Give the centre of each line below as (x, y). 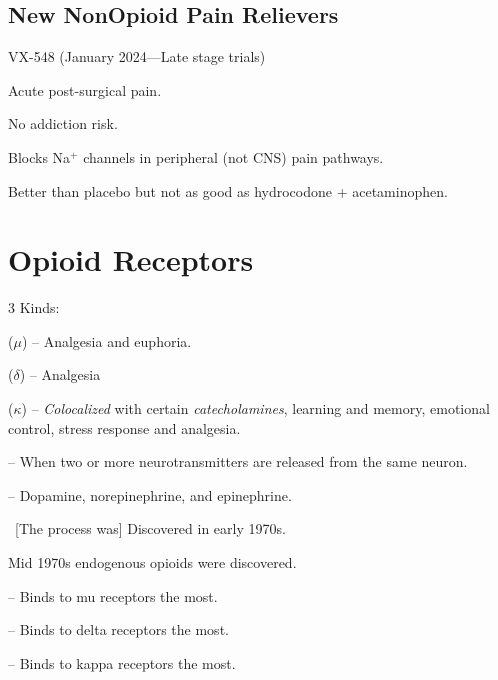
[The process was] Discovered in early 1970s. (150, 528)
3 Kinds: (34, 307)
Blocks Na (39, 156)
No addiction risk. (63, 123)
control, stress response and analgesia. (124, 427)
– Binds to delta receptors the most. (118, 629)
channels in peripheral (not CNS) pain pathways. (233, 156)
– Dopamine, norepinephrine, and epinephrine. (150, 494)
